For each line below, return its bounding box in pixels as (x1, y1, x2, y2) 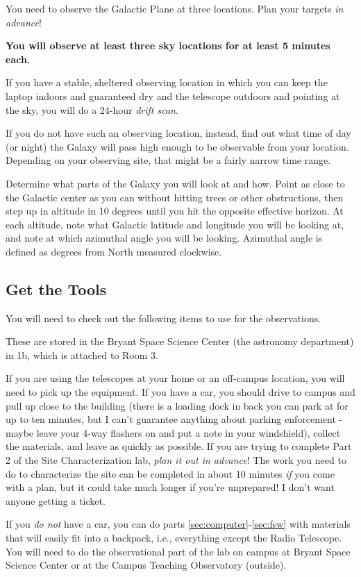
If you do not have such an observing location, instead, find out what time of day (6, 126, 351, 140)
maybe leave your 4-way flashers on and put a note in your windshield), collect (6, 425, 341, 440)
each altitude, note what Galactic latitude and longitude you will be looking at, (6, 217, 344, 231)
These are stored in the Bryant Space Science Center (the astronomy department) (6, 334, 354, 349)
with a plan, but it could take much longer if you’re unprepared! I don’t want (6, 480, 335, 494)
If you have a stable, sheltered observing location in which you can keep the (6, 75, 328, 90)
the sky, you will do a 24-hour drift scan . (6, 102, 178, 117)
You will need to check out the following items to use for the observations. (6, 310, 321, 325)
